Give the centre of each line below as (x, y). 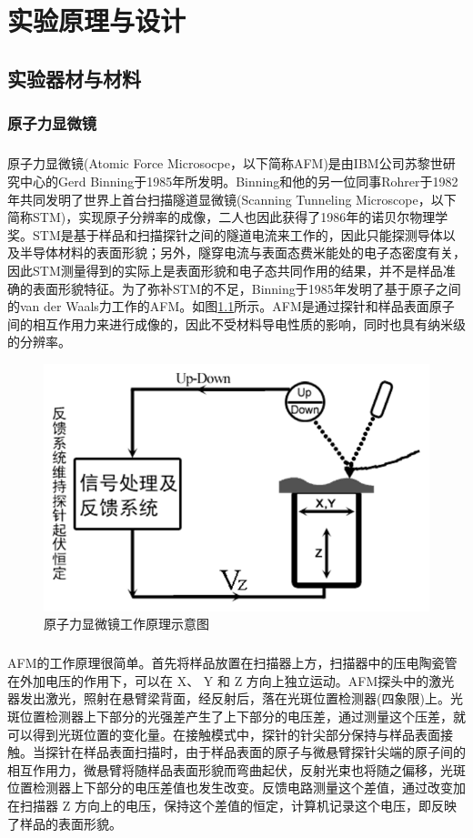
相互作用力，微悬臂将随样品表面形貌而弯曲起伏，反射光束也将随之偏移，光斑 (236, 769)
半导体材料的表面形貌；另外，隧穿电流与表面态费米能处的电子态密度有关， (242, 252)
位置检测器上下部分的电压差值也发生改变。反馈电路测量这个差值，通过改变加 (236, 788)
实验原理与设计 (97, 20)
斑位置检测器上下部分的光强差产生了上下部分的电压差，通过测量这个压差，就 (236, 716)
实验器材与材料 (74, 78)
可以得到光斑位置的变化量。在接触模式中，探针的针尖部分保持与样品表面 (224, 734)
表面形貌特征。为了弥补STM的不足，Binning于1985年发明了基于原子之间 (247, 288)
